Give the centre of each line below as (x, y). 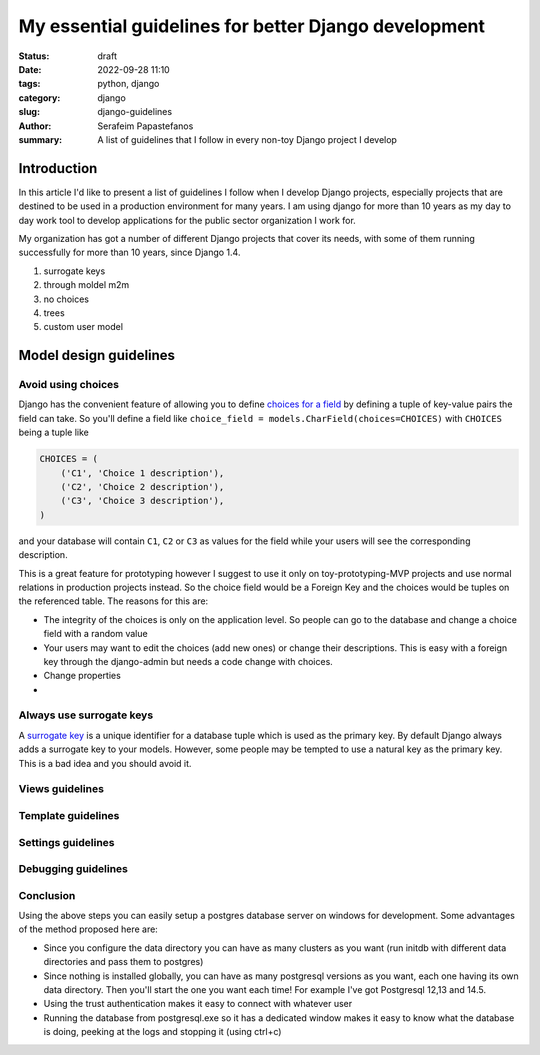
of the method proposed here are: (88, 929)
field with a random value (96, 634)
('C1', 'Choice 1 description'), (142, 473)
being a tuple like (53, 432)
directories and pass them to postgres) (123, 962)
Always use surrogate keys (86, 715)
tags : (29, 84)
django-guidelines (135, 112)
